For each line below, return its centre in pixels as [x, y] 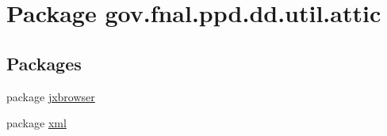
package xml [36, 123]
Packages [44, 63]
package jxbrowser [51, 96]
